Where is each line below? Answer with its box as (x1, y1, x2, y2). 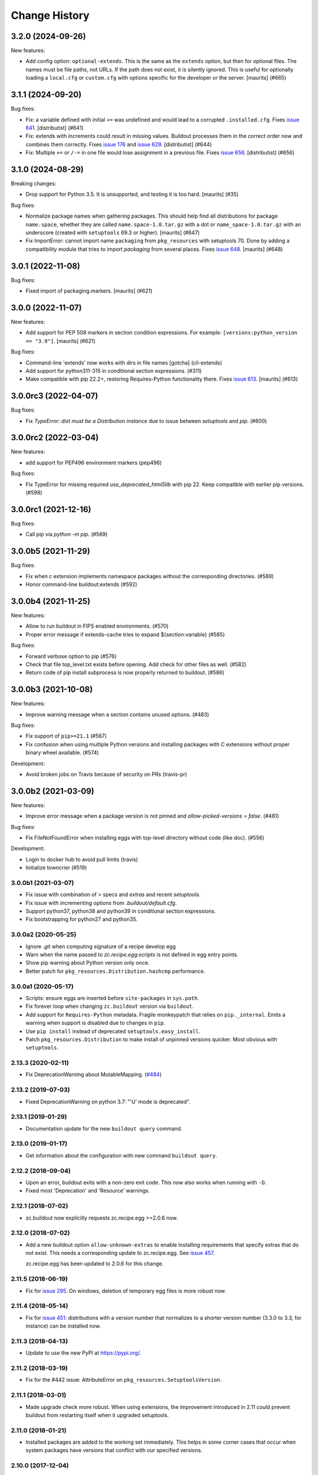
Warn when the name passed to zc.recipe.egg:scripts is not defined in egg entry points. (25, 951, 238, 958)
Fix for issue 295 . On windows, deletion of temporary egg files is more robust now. (25, 1287, 226, 1294)
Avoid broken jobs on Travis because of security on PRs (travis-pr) (25, 771, 188, 778)
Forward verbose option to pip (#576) (25, 653, 117, 660)
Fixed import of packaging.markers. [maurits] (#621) (25, 287, 153, 294)
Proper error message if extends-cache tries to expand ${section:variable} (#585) (25, 631, 225, 638)
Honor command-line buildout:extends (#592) (25, 581, 138, 588)
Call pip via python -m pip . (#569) (25, 531, 108, 538)
